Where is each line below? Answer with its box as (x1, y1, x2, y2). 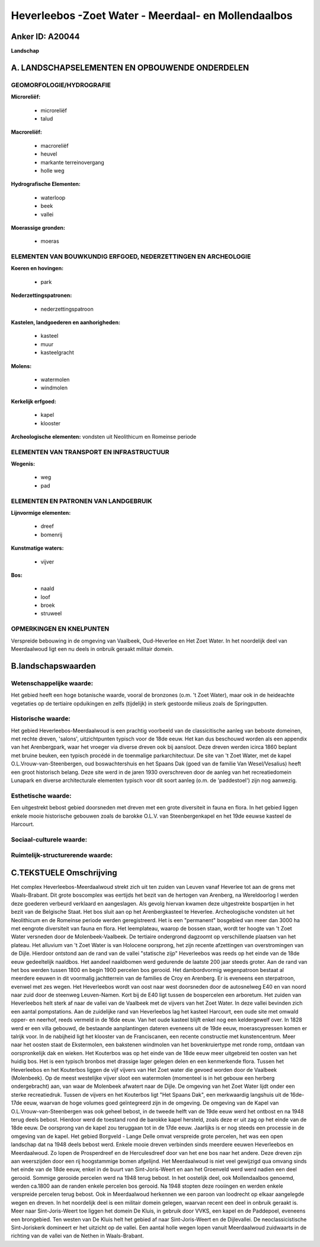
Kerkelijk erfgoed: (11, 398, 56, 405)
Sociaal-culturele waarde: (11, 835, 88, 843)
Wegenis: (11, 460, 36, 467)
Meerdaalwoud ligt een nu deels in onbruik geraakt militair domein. (11, 645, 174, 653)
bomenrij (40, 531, 62, 538)
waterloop (40, 194, 66, 201)
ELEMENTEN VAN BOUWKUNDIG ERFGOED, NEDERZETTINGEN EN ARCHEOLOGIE (11, 252, 251, 261)
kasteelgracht (40, 349, 74, 356)
